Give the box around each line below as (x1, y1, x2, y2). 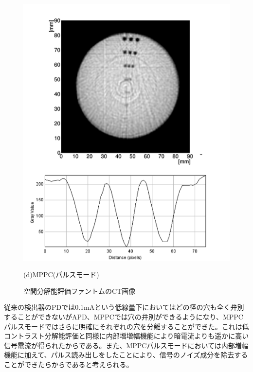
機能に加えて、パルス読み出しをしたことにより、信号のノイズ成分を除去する (4, 350, 248, 360)
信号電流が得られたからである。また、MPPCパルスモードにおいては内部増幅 (4, 340, 249, 350)
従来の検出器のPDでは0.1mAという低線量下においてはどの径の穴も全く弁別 (4, 302, 244, 312)
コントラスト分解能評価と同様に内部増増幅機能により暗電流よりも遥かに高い (4, 331, 249, 341)
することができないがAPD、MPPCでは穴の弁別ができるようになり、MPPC (4, 312, 243, 322)
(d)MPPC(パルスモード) (23, 269, 99, 280)
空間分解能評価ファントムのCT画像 (23, 285, 136, 296)
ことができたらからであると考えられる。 (4, 359, 133, 370)
